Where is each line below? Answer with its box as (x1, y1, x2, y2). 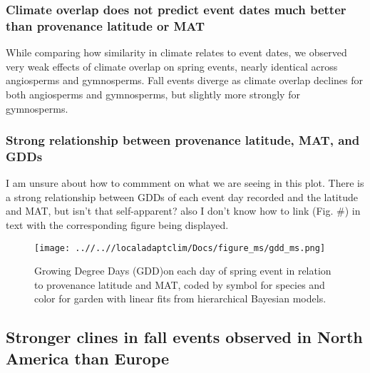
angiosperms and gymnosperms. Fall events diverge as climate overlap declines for (6, 73, 364, 88)
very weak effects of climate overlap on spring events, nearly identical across (6, 58, 338, 73)
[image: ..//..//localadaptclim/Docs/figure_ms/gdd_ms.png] (34, 242, 326, 253)
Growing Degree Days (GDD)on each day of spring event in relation (34, 263, 332, 278)
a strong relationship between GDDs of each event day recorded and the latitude (6, 189, 358, 204)
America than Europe (6, 347, 170, 369)
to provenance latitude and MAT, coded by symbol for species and (34, 277, 325, 292)
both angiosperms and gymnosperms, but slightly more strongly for (6, 86, 300, 101)
